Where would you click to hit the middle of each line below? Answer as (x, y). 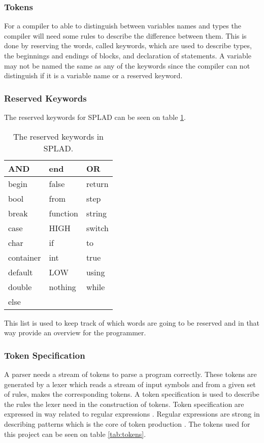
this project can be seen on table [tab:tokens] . (75, 434)
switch (97, 228)
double (20, 287)
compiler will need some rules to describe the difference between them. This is (125, 35)
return (97, 183)
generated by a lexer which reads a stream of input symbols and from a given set (130, 384)
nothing (62, 287)
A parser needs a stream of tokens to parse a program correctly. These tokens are (130, 374)
